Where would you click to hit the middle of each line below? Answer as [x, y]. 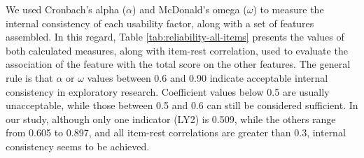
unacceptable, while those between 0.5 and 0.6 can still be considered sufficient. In [182, 105]
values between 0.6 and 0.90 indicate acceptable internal [208, 77]
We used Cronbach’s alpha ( [66, 9]
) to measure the [288, 9]
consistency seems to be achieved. [78, 146]
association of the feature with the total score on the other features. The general [178, 64]
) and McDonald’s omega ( [190, 9]
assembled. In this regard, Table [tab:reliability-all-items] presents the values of [175, 37]
